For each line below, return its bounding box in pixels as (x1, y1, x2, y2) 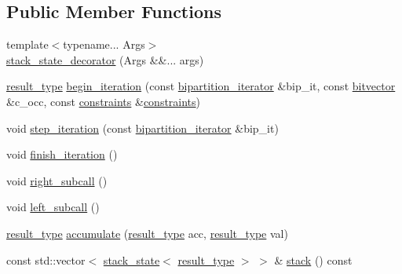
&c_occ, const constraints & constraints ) (6, 93, 201, 109)
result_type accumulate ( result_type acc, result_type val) (6, 225, 288, 241)
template (6, 36, 49, 53)
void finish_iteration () (6, 146, 118, 163)
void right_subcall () (6, 172, 108, 188)
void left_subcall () (6, 199, 100, 215)
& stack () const (274, 251, 353, 268)
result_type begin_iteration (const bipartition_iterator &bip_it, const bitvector (6, 78, 396, 94)
